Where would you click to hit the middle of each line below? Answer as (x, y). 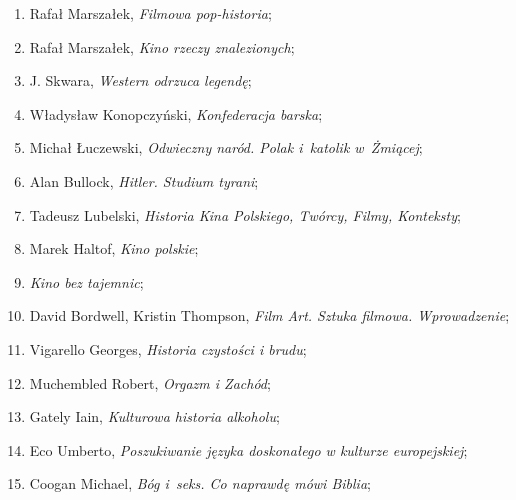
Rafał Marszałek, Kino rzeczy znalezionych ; (162, 46)
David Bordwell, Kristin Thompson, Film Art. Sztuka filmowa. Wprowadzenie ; (269, 315)
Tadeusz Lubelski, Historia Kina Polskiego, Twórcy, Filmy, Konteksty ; (245, 214)
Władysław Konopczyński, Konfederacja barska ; (176, 113)
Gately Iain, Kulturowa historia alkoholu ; (154, 416)
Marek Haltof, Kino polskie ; (114, 248)
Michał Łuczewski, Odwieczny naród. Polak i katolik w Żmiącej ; (226, 147)
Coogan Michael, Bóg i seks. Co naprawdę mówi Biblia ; (200, 483)
